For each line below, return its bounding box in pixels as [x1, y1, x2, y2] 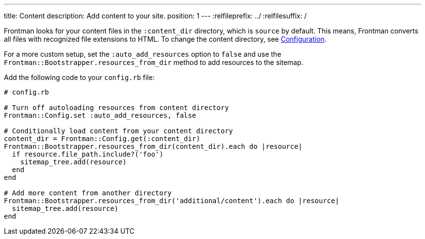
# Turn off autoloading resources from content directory [4, 104, 229, 112]
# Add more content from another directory [4, 189, 172, 197]
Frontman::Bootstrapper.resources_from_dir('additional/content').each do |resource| [4, 197, 340, 205]
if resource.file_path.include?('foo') [12, 150, 163, 158]
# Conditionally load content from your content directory [4, 127, 233, 135]
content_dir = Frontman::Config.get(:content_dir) [4, 135, 200, 143]
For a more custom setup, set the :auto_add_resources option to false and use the [4, 50, 281, 58]
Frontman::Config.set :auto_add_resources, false [4, 112, 196, 119]
